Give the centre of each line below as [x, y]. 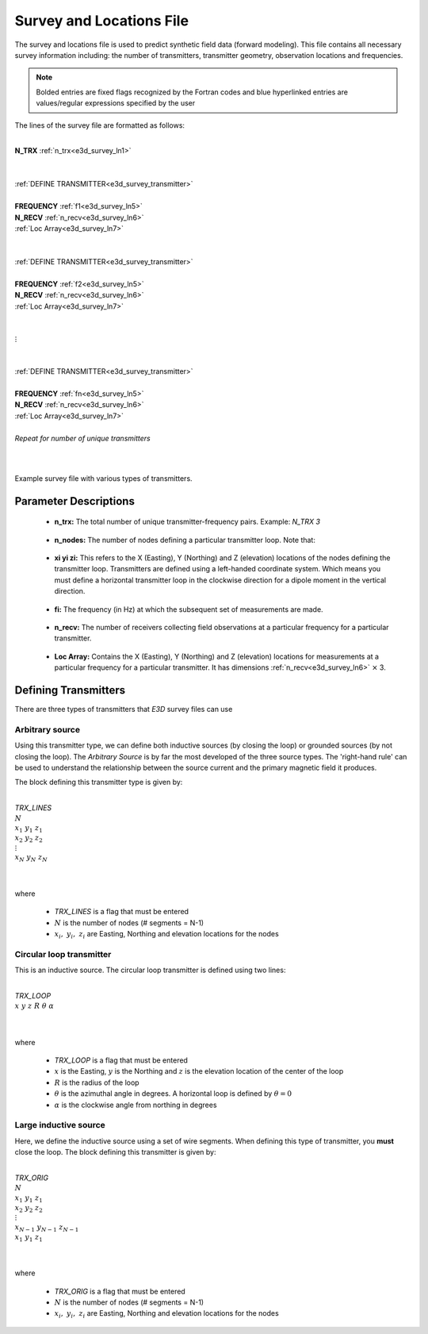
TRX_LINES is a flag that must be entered [122, 912]
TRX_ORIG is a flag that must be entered [120, 1291]
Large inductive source [60, 1125]
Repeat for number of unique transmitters [82, 438]
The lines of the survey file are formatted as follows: [100, 125]
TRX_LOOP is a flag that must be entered [121, 1060]
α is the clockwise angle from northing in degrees [136, 1105]
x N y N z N [31, 858]
